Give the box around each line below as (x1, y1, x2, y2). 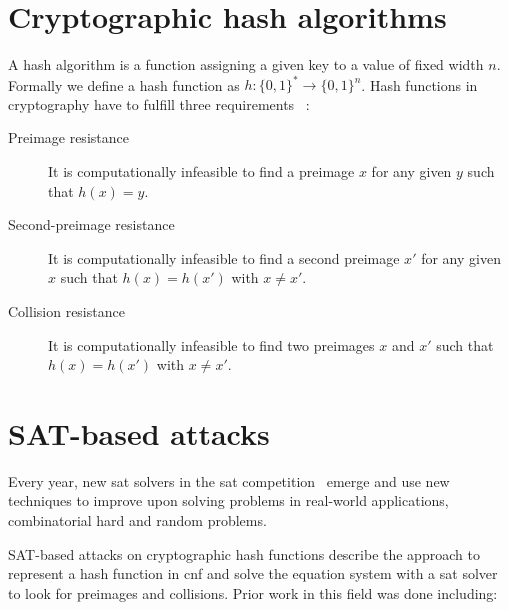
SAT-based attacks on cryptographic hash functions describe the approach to (8, 543, 480, 564)
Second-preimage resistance (8, 214, 175, 235)
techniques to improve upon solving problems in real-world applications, (8, 490, 449, 511)
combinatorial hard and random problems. (8, 510, 267, 531)
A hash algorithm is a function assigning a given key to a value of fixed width (8, 54, 484, 75)
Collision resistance (8, 300, 125, 321)
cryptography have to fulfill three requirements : (8, 93, 310, 114)
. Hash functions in (361, 74, 478, 95)
